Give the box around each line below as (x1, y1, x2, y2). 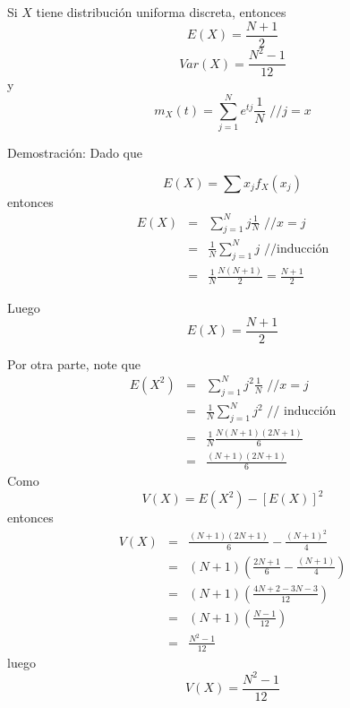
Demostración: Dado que (7, 142, 143, 161)
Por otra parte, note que (7, 354, 141, 373)
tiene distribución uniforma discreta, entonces (36, 3, 286, 21)
